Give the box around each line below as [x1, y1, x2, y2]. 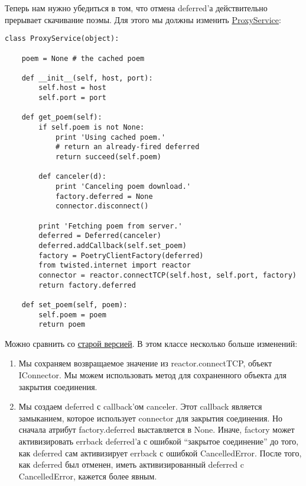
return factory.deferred [38, 281, 136, 289]
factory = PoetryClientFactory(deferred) [38, 251, 204, 260]
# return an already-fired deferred [55, 143, 200, 152]
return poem [38, 320, 86, 329]
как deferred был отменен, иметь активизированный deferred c [18, 458, 244, 471]
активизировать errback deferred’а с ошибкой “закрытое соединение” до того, [18, 435, 299, 448]
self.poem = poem [38, 310, 106, 319]
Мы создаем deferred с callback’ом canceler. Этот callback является [18, 400, 262, 413]
